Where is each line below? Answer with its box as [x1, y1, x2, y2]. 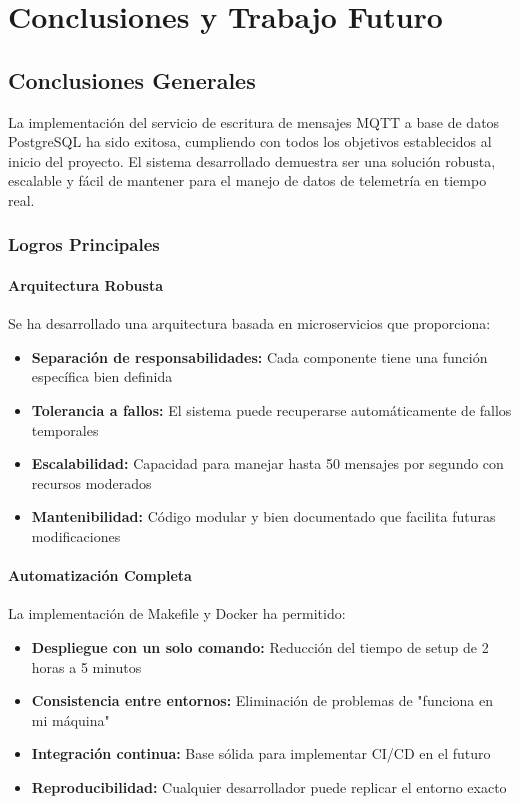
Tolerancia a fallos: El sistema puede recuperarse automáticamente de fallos [31, 399, 512, 420]
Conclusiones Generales [8, 64, 256, 95]
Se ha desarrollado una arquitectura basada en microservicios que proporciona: [8, 313, 491, 334]
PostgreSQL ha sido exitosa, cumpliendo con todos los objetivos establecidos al [8, 131, 492, 152]
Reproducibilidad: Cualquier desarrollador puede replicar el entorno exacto [31, 776, 507, 797]
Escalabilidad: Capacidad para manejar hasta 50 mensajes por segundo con [31, 453, 504, 474]
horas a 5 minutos [31, 656, 142, 677]
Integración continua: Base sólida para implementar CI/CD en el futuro [31, 743, 491, 764]
